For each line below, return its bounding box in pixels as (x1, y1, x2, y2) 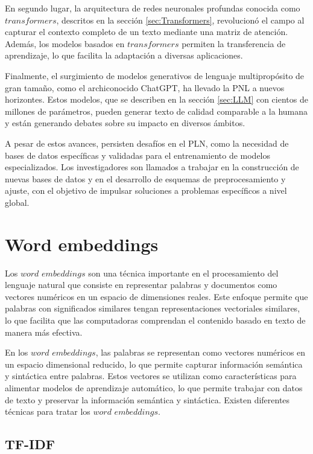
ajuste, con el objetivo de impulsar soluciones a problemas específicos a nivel (5, 184, 287, 197)
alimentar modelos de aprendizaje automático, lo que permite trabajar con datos (5, 381, 303, 394)
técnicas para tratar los (5, 405, 90, 418)
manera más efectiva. (5, 325, 83, 338)
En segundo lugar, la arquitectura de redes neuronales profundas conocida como (5, 2, 300, 14)
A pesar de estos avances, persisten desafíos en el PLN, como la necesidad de (5, 136, 289, 149)
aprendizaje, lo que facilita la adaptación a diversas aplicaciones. (5, 49, 243, 62)
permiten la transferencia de (182, 37, 286, 50)
